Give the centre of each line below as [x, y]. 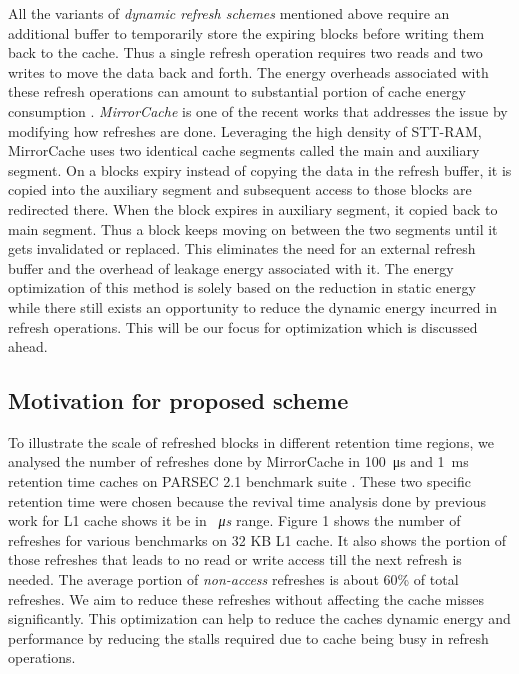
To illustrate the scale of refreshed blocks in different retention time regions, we [251, 441]
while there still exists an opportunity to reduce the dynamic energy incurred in [252, 306]
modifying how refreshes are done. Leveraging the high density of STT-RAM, [245, 130]
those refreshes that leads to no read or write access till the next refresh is [235, 559]
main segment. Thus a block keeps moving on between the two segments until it [253, 228]
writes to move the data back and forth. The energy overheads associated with [248, 71]
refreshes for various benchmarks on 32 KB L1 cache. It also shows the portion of [257, 539]
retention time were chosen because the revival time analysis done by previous [247, 500]
